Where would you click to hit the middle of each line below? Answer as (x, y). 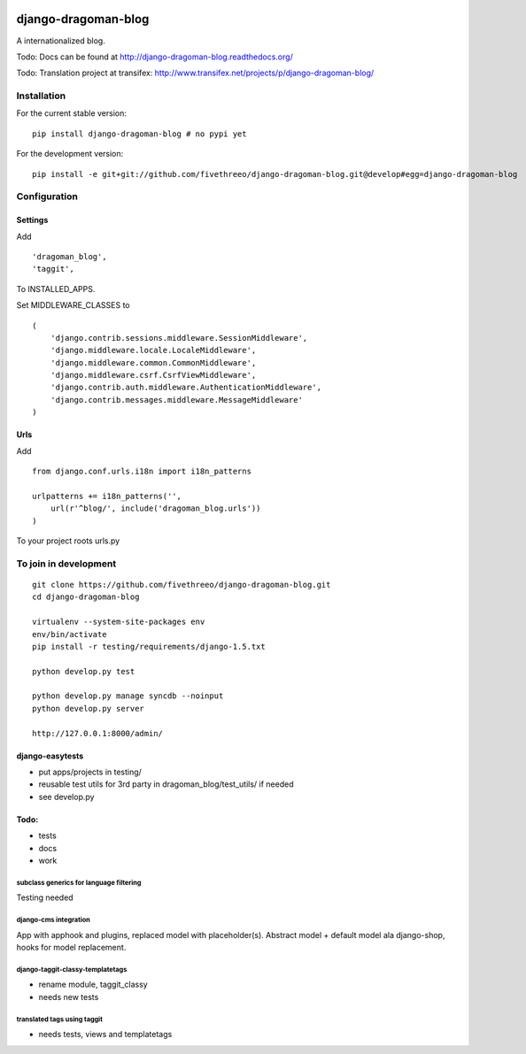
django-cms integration (53, 920)
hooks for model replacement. (71, 948)
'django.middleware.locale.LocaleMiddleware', (153, 350)
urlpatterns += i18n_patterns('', (107, 496)
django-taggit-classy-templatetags (72, 969)
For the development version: (70, 154)
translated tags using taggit (60, 1019)
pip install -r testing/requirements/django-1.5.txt (149, 646)
